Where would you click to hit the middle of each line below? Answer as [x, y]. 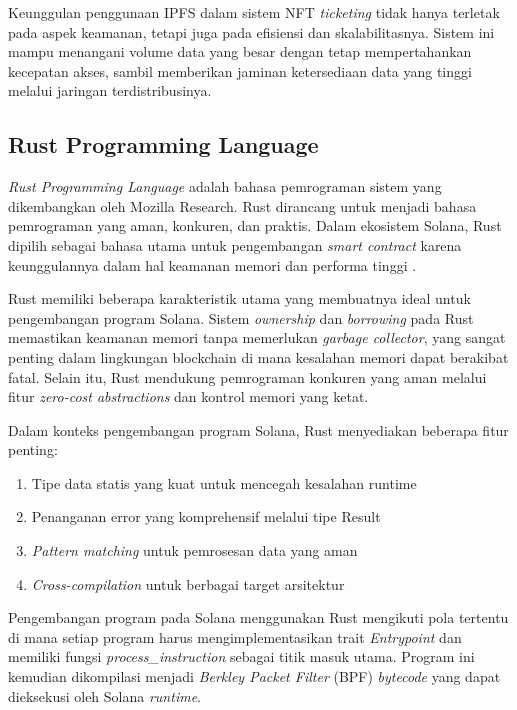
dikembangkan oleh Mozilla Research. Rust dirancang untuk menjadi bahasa [242, 205]
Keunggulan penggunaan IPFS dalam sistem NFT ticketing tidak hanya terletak [254, 12]
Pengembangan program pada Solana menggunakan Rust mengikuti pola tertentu [258, 617]
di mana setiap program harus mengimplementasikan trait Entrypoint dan [235, 636]
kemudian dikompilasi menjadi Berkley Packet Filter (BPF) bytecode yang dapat [254, 676]
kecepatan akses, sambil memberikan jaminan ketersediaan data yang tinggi [240, 70]
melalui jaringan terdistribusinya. [110, 90]
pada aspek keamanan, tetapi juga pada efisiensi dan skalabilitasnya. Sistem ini [251, 31]
